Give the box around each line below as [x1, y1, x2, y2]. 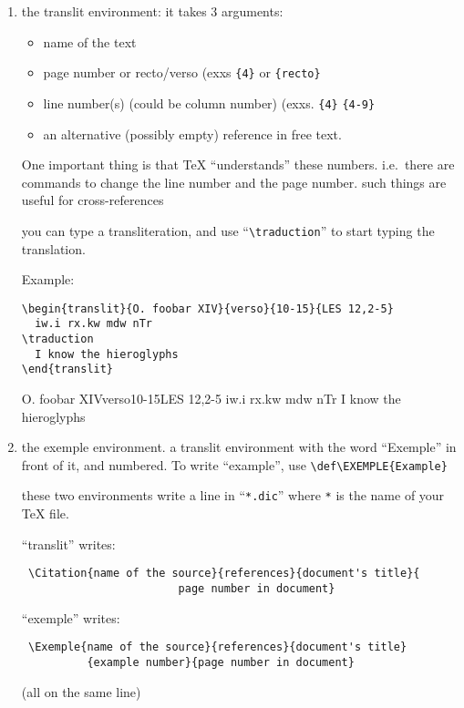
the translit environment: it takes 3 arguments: [21, 2, 284, 20]
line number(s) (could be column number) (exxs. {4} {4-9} [43, 93, 376, 112]
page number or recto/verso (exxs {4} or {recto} [43, 63, 321, 82]
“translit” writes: [21, 534, 116, 553]
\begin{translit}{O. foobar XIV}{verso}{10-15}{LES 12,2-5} [21, 302, 394, 315]
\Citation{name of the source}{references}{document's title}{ [27, 567, 420, 580]
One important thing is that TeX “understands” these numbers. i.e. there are [21, 155, 455, 174]
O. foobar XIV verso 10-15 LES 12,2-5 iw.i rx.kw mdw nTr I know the [21, 389, 401, 407]
